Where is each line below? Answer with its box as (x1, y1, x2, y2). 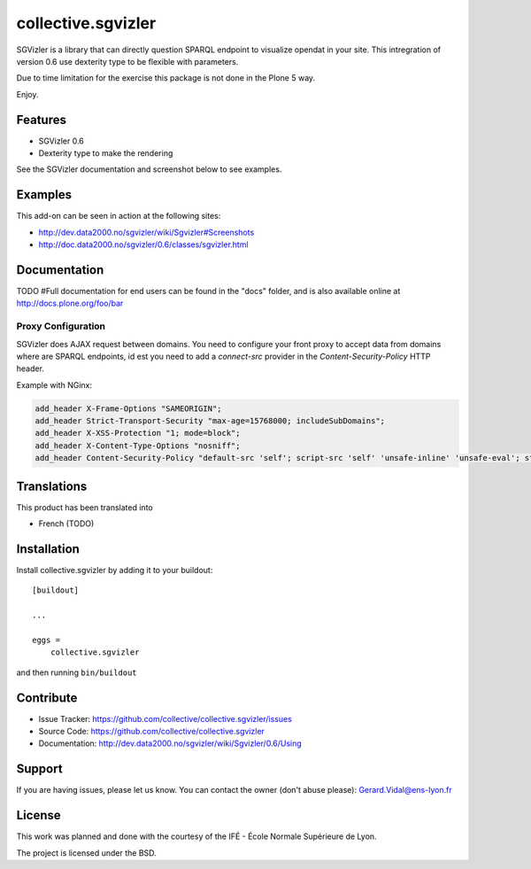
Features (16, 112, 66, 128)
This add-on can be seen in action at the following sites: (16, 211, 221, 221)
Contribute (16, 690, 78, 705)
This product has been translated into (16, 501, 154, 513)
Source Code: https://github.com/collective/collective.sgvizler (38, 726, 265, 737)
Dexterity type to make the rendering (38, 148, 173, 159)
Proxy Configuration (16, 320, 106, 332)
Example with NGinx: (16, 379, 93, 390)
